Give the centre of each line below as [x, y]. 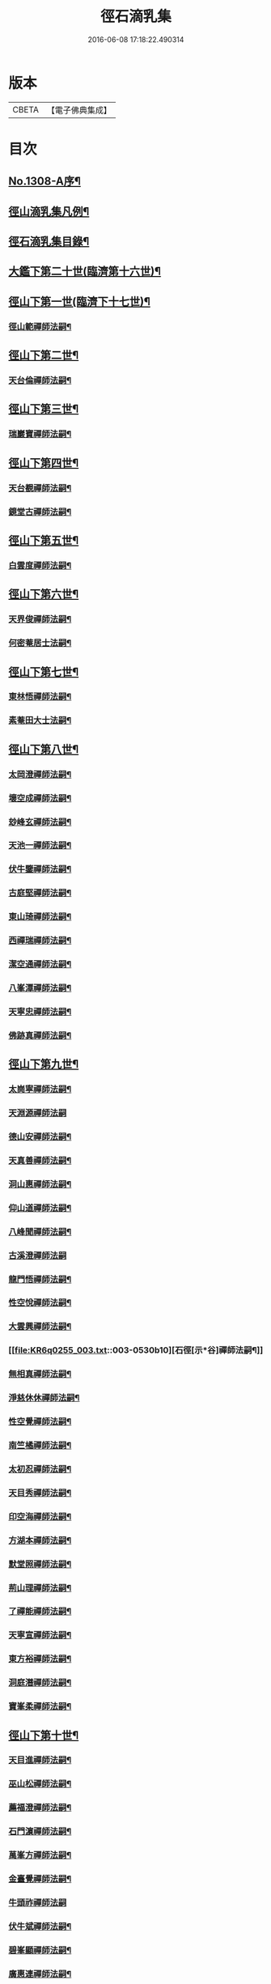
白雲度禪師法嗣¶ [40, 565]
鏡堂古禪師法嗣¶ [40, 512]
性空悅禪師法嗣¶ [40, 1302]
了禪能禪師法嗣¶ [40, 1612]
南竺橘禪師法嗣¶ [40, 1445]
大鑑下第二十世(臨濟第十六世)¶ [85, 272]
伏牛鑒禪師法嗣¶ [40, 869]
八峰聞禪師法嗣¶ [40, 1231]
